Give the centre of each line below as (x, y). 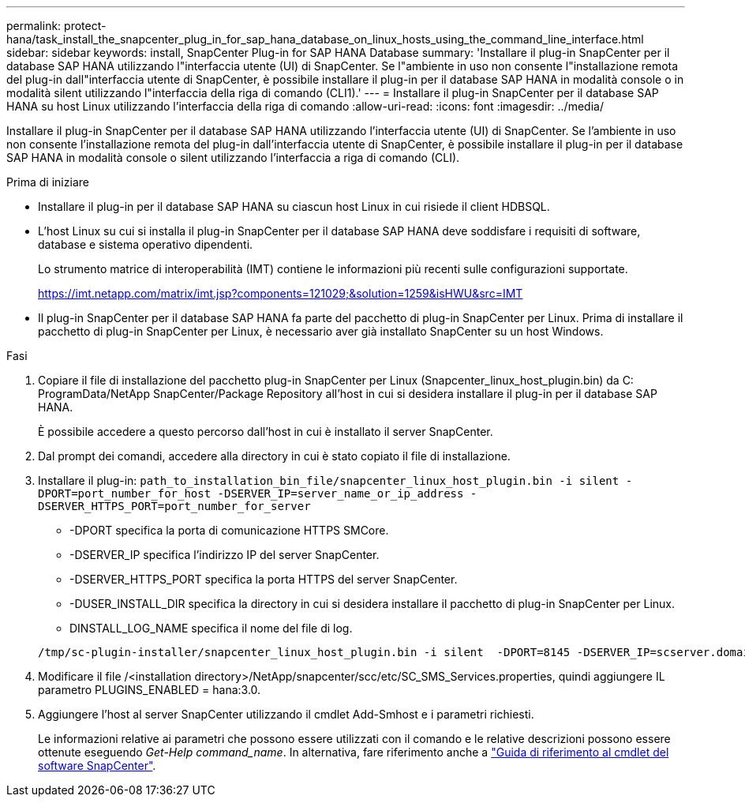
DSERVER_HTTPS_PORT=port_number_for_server (174, 506)
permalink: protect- (56, 26)
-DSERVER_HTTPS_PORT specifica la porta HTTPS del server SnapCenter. (264, 579)
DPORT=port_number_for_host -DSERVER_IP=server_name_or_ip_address (251, 493)
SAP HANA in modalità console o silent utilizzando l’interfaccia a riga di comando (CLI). (233, 158)
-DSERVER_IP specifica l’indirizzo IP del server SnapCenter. (225, 555)
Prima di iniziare (48, 182)
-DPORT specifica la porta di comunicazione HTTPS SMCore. (229, 530)
